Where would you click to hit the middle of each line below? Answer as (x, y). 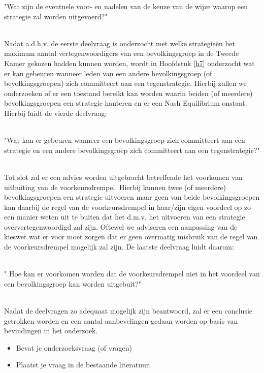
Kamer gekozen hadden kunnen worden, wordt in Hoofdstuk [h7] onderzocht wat (129, 63)
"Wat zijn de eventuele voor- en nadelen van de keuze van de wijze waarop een (126, 6)
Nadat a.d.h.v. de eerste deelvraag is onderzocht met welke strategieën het (120, 43)
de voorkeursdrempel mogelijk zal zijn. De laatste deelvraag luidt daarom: (119, 247)
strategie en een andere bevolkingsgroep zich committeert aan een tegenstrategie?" (132, 150)
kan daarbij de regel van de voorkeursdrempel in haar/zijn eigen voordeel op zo (128, 207)
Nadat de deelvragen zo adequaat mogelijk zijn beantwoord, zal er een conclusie (128, 311)
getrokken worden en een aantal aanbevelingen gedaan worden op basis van (121, 320)
